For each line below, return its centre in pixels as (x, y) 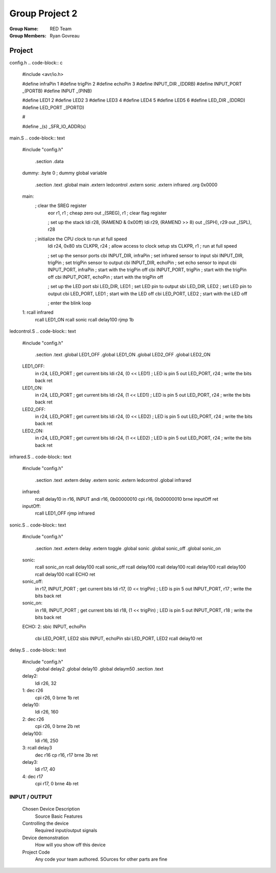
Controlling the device (45, 823)
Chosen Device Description (51, 809)
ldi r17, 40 (45, 769)
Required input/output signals (66, 830)
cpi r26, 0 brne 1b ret (57, 698)
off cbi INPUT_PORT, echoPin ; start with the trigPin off (106, 277)
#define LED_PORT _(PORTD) (53, 107)
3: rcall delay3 (37, 748)
